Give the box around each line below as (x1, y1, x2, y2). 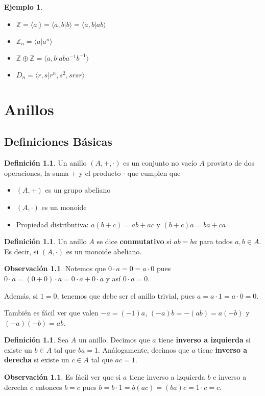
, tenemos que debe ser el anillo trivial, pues (57, 290, 195, 301)
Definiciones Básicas (4, 134, 112, 149)
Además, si (4, 290, 38, 301)
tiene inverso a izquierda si (158, 334, 251, 345)
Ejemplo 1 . (4, 2, 43, 12)
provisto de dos (207, 157, 255, 168)
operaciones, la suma (4, 167, 69, 178)
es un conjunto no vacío (123, 157, 197, 168)
